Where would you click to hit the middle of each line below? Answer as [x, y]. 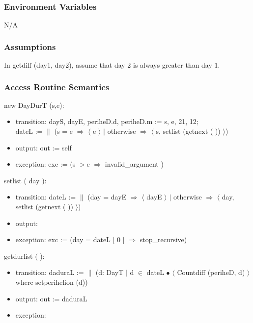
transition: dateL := [46, 197]
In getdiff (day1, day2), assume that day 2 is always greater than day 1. [112, 65]
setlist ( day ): [25, 180]
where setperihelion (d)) [52, 282]
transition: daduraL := [50, 272]
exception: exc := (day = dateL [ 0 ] [70, 239]
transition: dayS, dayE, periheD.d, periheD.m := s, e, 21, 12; [107, 121]
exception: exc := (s [45, 164]
